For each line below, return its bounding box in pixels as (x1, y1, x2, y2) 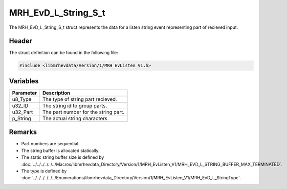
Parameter (12, 89, 37, 96)
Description (42, 89, 70, 96)
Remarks (9, 128, 37, 136)
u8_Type (12, 95, 32, 102)
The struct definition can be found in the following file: (9, 50, 118, 56)
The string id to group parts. (42, 102, 107, 109)
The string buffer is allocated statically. (21, 148, 100, 153)
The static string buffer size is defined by (21, 154, 104, 160)
